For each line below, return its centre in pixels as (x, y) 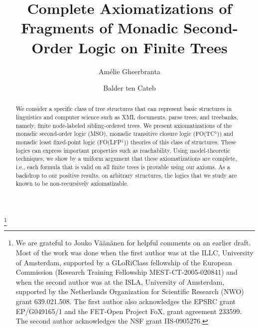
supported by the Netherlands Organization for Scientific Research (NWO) (130, 291)
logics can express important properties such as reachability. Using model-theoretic (123, 150)
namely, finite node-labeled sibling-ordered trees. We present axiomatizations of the (124, 125)
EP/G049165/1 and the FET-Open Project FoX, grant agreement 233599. (129, 311)
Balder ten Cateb (129, 88)
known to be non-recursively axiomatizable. (72, 183)
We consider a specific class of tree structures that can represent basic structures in (124, 109)
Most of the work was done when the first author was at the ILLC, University (134, 252)
